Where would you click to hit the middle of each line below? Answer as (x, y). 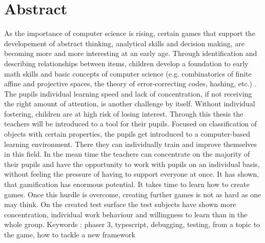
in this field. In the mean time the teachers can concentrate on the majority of (127, 154)
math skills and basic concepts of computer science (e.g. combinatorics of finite (128, 73)
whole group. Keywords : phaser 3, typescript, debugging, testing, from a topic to (132, 224)
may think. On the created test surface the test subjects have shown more (120, 204)
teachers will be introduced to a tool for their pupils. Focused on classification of (131, 124)
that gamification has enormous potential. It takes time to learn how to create (127, 184)
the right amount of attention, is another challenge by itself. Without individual (130, 104)
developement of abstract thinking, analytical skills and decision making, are (125, 43)
